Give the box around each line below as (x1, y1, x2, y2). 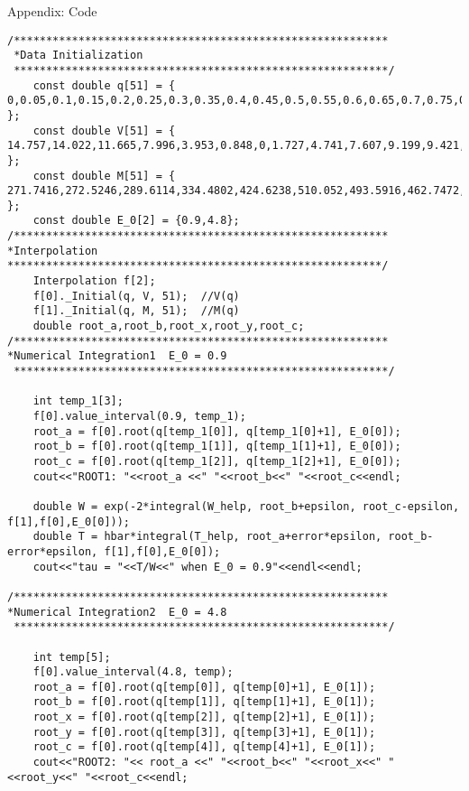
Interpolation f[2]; (32, 275, 156, 288)
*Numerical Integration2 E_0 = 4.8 (7, 605, 227, 619)
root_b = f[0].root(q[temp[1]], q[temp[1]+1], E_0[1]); (32, 695, 376, 709)
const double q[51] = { (32, 79, 176, 92)
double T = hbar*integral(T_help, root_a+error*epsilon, (32, 530, 382, 544)
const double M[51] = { (32, 169, 176, 182)
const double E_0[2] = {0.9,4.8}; (32, 214, 240, 228)
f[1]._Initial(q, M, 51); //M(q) (32, 304, 240, 318)
